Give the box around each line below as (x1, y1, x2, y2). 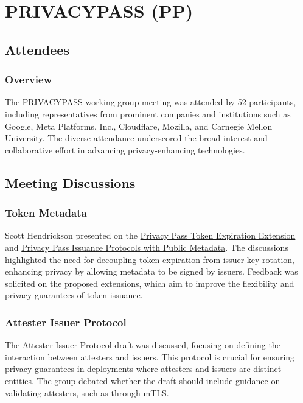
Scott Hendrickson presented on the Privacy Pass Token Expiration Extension (5, 229, 296, 242)
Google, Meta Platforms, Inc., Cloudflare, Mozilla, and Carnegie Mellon (5, 119, 273, 132)
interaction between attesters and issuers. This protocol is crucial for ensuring (5, 350, 295, 363)
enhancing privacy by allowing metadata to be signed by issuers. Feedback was (5, 265, 298, 278)
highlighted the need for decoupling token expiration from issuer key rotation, (5, 253, 295, 265)
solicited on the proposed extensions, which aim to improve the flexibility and (5, 276, 294, 289)
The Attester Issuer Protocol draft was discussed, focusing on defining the (5, 338, 280, 351)
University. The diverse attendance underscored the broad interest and (5, 131, 268, 144)
